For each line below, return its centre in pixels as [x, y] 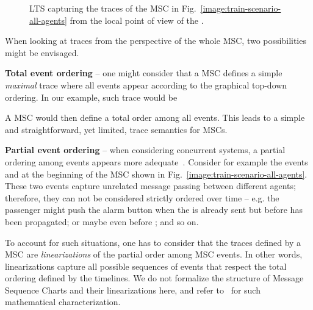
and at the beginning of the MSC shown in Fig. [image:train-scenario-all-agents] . [156, 174]
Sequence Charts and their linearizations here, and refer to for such [133, 290]
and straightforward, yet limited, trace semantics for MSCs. [116, 129]
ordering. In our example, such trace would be [91, 97]
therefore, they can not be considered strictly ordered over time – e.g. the [142, 197]
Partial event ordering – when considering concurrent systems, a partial [145, 150]
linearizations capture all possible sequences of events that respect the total [146, 266]
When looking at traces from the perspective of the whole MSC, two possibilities [156, 41]
